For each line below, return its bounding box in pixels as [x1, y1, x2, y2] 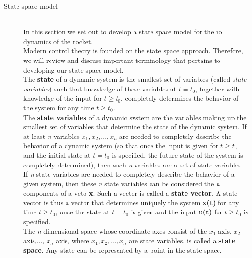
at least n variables [23, 131, 80, 141]
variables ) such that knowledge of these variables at [23, 83, 177, 93]
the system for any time [23, 102, 94, 112]
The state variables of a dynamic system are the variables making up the [23, 112, 247, 122]
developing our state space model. [23, 64, 124, 75]
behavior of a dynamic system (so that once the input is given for [23, 140, 218, 151]
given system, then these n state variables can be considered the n [23, 178, 220, 188]
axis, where [56, 235, 89, 245]
